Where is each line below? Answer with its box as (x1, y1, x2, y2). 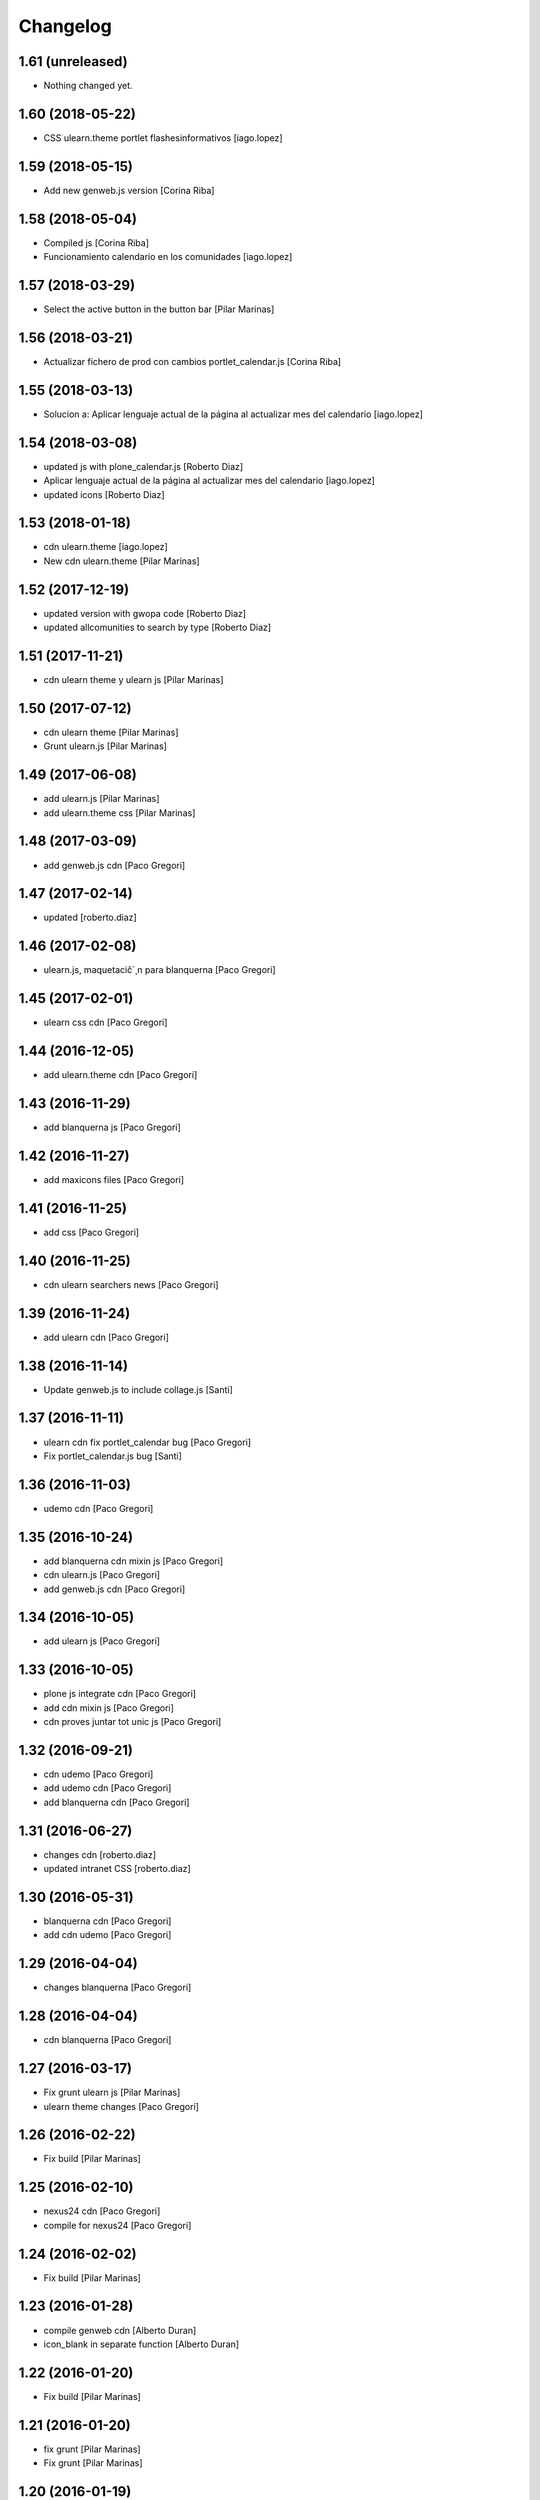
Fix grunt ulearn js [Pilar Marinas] (43, 2086, 181, 2099)
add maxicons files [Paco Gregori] (43, 1174, 185, 1186)
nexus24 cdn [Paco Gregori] (43, 2205, 161, 2217)
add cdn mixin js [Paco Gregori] (43, 1701, 175, 1714)
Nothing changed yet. (43, 80, 134, 92)
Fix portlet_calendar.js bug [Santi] (43, 1450, 182, 1462)
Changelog (18, 15, 112, 37)
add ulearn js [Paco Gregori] (43, 1635, 160, 1647)
